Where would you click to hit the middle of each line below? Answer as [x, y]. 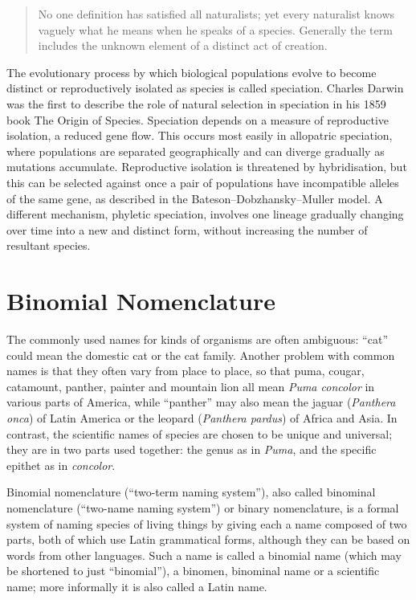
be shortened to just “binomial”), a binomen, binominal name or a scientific [193, 571]
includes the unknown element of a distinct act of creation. [183, 45]
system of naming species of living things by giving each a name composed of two [207, 523]
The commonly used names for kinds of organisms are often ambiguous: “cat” [197, 339]
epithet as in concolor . [61, 465]
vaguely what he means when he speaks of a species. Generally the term [215, 29]
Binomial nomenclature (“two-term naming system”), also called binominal [191, 492]
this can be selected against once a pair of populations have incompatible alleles [203, 182]
